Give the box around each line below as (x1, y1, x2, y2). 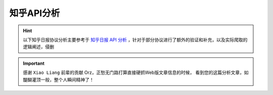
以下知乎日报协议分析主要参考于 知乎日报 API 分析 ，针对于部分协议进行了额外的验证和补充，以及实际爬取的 (23, 37, 248, 43)
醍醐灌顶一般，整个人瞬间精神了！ (23, 76, 94, 82)
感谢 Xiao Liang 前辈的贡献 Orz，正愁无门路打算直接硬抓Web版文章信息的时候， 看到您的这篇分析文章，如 (23, 69, 249, 75)
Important (23, 60, 45, 66)
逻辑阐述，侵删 (23, 44, 54, 50)
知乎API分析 (9, 8, 60, 19)
